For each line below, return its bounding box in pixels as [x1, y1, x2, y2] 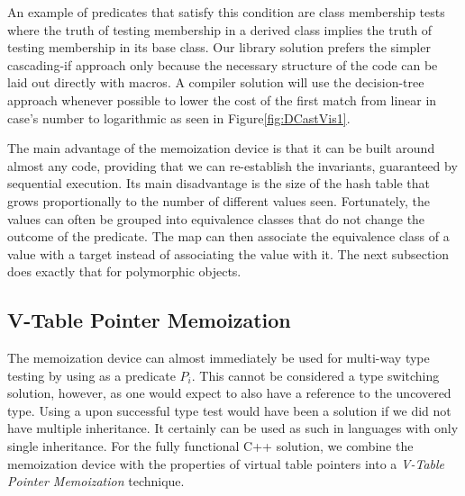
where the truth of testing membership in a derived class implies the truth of [7, 20, 433, 39]
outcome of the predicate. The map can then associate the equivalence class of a [7, 227, 450, 246]
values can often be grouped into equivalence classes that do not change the [7, 209, 425, 228]
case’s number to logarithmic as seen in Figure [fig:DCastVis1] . [7, 108, 351, 127]
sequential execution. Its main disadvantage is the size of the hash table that [7, 174, 431, 193]
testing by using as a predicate [7, 365, 176, 384]
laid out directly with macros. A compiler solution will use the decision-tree [7, 73, 424, 92]
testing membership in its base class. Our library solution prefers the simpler [7, 38, 431, 57]
